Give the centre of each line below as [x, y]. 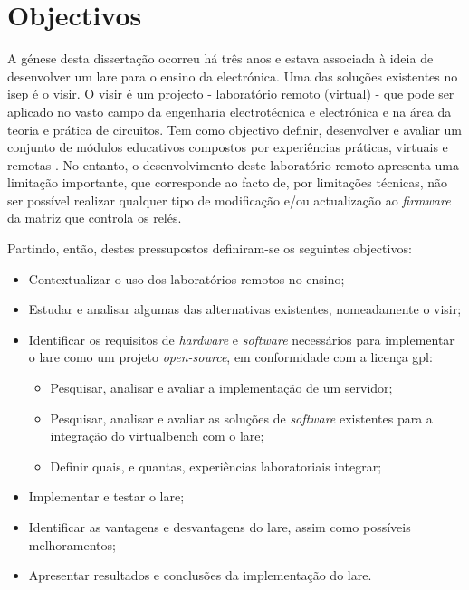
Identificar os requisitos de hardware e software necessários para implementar [241, 339]
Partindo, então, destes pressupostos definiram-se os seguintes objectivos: [210, 248]
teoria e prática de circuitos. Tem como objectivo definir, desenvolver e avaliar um [235, 129]
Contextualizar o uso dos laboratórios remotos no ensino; [187, 278]
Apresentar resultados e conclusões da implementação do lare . [200, 575]
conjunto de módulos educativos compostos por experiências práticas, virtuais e [228, 147]
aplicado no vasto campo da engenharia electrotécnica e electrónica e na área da [230, 111]
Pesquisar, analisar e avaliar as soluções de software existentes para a [241, 418]
